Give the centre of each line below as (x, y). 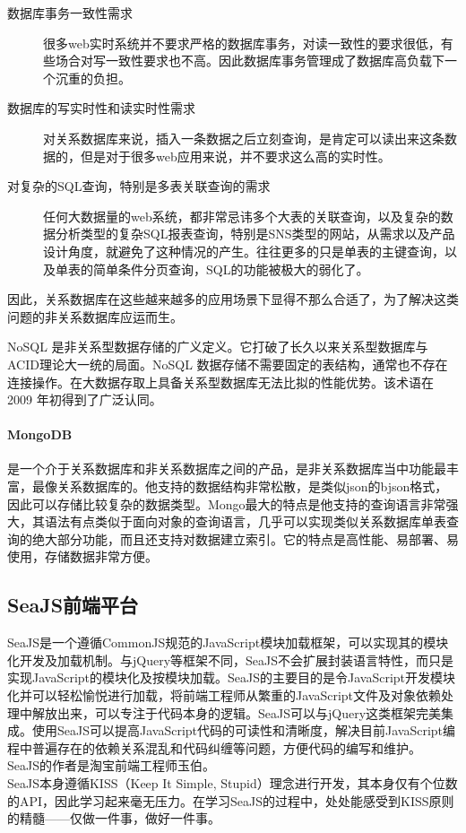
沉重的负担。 (93, 78)
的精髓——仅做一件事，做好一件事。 (114, 818)
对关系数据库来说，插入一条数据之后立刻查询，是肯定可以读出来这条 (244, 138)
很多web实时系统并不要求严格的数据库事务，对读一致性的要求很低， (242, 43)
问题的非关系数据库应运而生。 (95, 316)
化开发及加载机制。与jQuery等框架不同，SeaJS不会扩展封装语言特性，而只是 (231, 659)
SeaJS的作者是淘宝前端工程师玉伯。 (111, 765)
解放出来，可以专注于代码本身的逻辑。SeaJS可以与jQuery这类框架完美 (237, 712)
